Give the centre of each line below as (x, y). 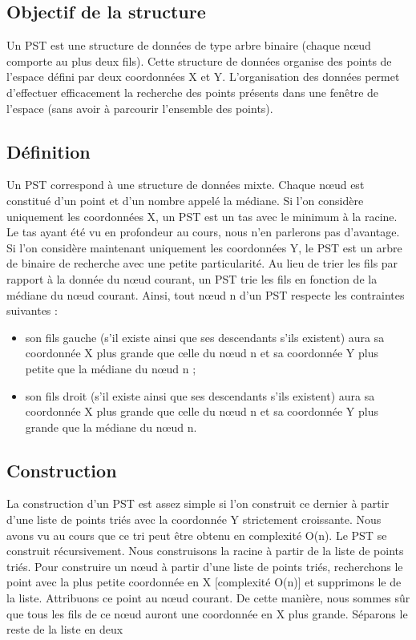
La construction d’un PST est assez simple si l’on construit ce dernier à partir (198, 503)
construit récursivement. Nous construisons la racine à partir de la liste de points (205, 551)
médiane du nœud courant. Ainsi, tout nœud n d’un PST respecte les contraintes (206, 294)
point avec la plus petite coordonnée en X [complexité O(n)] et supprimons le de (204, 582)
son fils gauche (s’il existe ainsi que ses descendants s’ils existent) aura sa (205, 337)
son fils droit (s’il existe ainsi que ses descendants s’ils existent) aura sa (200, 395)
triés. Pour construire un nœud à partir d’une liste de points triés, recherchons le (205, 566)
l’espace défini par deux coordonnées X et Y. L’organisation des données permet (203, 76)
